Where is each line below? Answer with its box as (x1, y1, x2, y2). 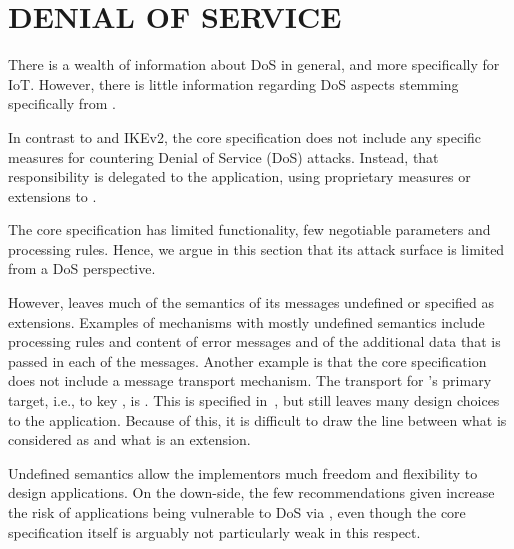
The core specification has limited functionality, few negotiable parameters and (8, 219, 491, 240)
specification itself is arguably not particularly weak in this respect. (8, 521, 421, 542)
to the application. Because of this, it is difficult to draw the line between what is (8, 409, 507, 430)
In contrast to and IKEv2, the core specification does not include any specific (8, 126, 482, 147)
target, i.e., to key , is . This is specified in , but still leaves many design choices (8, 390, 500, 411)
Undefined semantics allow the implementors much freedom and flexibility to (8, 462, 478, 483)
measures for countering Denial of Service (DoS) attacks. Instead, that (8, 146, 439, 167)
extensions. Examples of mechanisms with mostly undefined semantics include (8, 311, 485, 332)
